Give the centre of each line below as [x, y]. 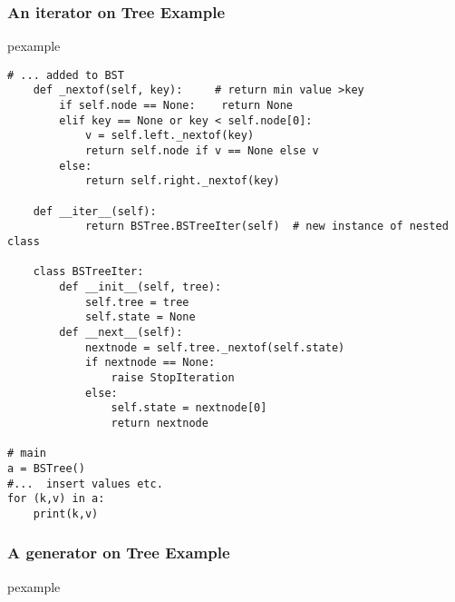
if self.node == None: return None [176, 106]
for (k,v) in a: [56, 499]
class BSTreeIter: [88, 272]
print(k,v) [66, 513]
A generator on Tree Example [119, 553]
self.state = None [140, 317]
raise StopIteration [173, 377]
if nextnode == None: [150, 363]
